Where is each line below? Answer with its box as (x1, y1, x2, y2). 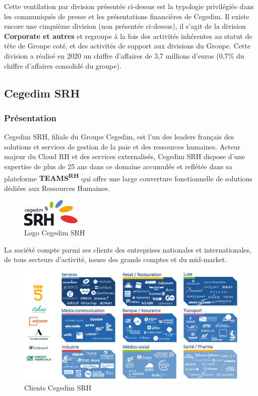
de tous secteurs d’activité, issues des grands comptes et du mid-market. (4, 254, 227, 265)
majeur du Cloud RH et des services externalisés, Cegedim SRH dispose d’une (4, 151, 245, 162)
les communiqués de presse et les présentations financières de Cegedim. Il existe (4, 11, 249, 21)
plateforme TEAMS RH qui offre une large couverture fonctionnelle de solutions (4, 171, 252, 183)
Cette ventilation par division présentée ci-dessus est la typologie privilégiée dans (4, 1, 254, 11)
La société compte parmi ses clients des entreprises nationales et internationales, (4, 244, 251, 255)
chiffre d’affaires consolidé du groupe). (4, 60, 121, 71)
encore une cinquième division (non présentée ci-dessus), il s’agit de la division (4, 21, 246, 31)
